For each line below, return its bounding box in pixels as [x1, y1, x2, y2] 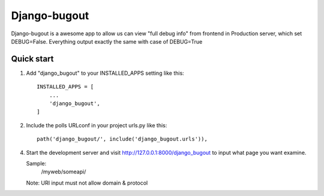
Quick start [11, 54, 54, 64]
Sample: [26, 160, 47, 167]
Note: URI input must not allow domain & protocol [26, 179, 148, 186]
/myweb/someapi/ [41, 168, 86, 176]
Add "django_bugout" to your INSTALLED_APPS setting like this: [26, 69, 184, 76]
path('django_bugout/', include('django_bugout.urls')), [37, 136, 208, 143]
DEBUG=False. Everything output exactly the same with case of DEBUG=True [11, 38, 203, 45]
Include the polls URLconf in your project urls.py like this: [26, 121, 167, 128]
